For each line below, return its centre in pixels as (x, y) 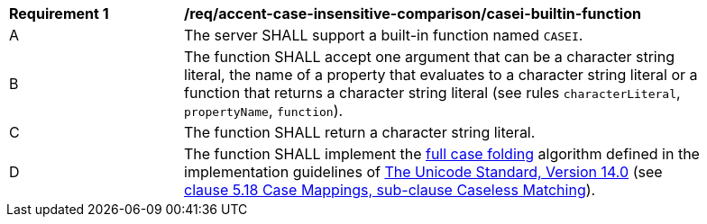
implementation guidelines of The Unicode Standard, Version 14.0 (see (423, 172)
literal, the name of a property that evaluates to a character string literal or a (441, 75)
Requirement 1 (59, 13)
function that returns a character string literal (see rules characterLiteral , (432, 93)
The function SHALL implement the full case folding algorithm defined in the (442, 154)
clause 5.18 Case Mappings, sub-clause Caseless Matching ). (390, 190)
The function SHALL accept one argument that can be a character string (430, 57)
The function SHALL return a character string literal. (360, 132)
